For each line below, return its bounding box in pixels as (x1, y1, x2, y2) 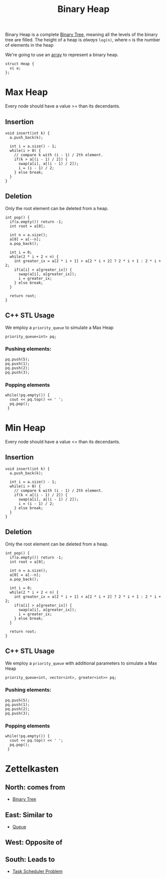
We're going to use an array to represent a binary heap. (5, 52, 119, 58)
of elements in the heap (5, 42, 54, 48)
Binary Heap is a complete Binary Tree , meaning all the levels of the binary (5, 31, 158, 38)
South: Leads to (5, 855, 55, 864)
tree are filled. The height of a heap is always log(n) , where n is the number (5, 37, 161, 43)
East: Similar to (5, 810, 53, 819)
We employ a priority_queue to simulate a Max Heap (5, 325, 114, 330)
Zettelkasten (5, 763, 59, 774)
